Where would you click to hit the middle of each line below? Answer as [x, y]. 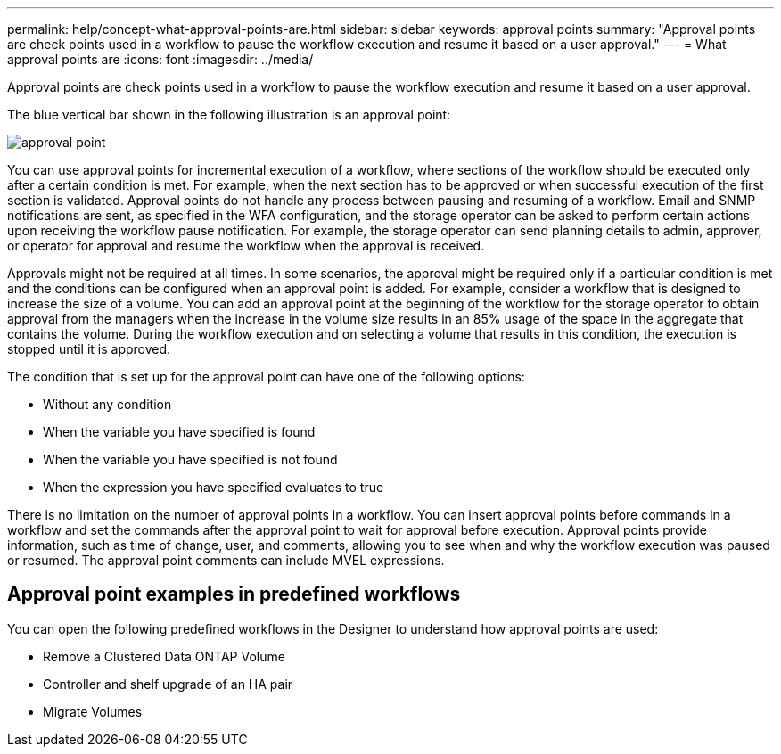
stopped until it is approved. [89, 349]
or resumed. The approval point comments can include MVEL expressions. [226, 560]
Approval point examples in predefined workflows [234, 594]
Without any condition [107, 404]
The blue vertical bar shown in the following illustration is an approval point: [229, 115]
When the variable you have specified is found [179, 432]
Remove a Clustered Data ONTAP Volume [164, 656]
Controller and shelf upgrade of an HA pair [168, 684]
